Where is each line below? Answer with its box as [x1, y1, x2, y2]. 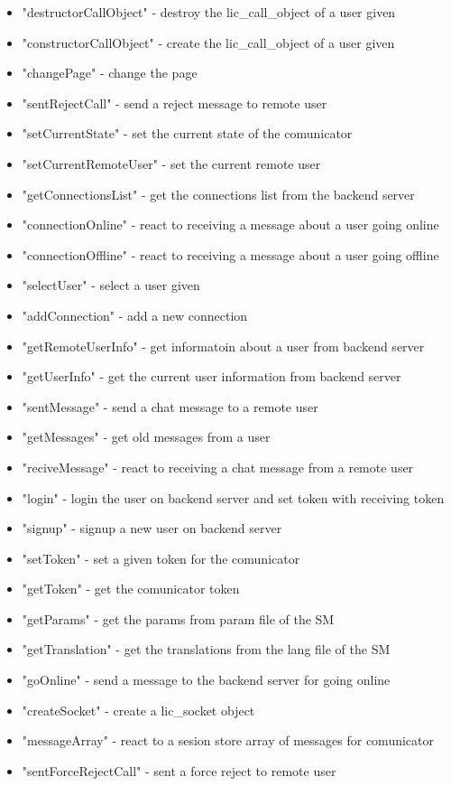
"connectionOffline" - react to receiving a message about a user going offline [22, 245, 439, 264]
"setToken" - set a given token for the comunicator [22, 548, 300, 567]
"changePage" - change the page [22, 63, 198, 82]
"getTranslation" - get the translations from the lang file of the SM [22, 640, 391, 659]
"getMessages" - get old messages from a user [22, 427, 271, 446]
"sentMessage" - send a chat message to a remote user [22, 397, 318, 416]
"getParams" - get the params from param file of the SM [22, 609, 335, 628]
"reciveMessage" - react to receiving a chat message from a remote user [22, 457, 414, 476]
